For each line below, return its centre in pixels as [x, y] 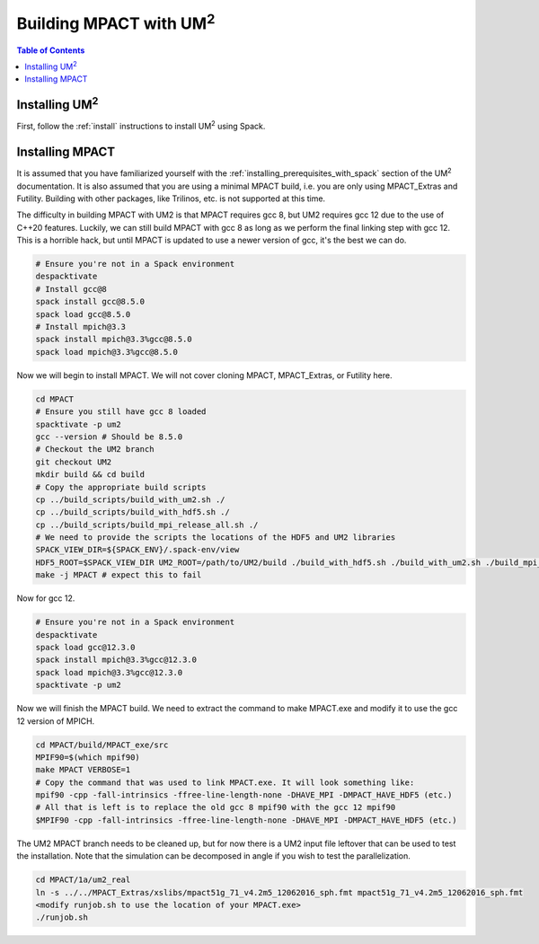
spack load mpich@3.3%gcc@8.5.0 [107, 352]
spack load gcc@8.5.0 [83, 314]
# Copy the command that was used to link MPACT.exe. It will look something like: [225, 782]
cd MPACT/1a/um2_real [83, 880]
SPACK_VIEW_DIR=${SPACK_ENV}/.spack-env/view [137, 550]
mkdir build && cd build [90, 475]
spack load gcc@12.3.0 [85, 647]
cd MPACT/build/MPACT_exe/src [102, 745]
